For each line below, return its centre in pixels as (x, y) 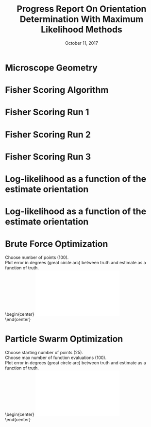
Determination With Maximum (82, 19)
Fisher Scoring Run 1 (47, 112)
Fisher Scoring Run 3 (48, 157)
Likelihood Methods (82, 30)
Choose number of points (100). (37, 257)
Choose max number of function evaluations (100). (56, 358)
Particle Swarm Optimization (64, 339)
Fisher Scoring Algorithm (57, 90)
